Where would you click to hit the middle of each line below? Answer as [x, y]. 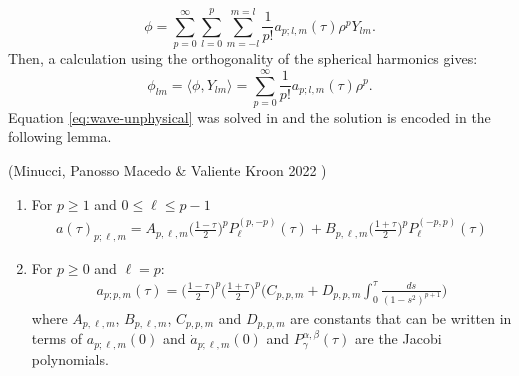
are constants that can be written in [401, 317]
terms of [57, 338]
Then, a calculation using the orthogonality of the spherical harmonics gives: [243, 58]
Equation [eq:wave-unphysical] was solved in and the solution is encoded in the [249, 116]
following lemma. [60, 136]
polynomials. [70, 358]
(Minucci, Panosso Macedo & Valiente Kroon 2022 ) [167, 170]
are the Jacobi [398, 338]
